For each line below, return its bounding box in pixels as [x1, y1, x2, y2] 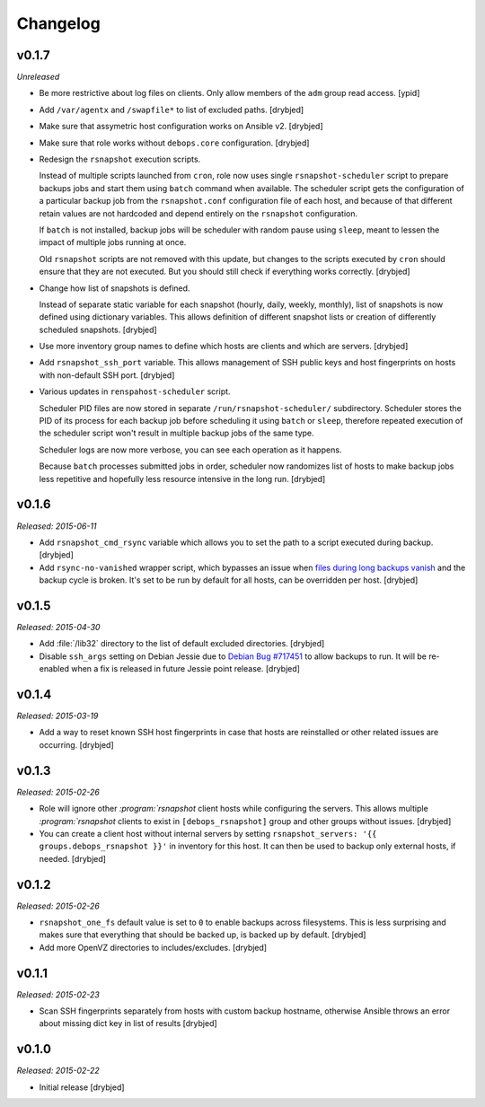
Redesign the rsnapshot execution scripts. [39, 154, 201, 165]
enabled [39, 663, 69, 674]
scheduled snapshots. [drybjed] [39, 324, 157, 335]
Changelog [16, 13, 101, 33]
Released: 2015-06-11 [16, 521, 98, 532]
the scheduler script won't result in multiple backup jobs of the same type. [39, 427, 314, 439]
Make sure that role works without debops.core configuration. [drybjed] [39, 137, 310, 148]
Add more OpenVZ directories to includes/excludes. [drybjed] [39, 942, 268, 953]
